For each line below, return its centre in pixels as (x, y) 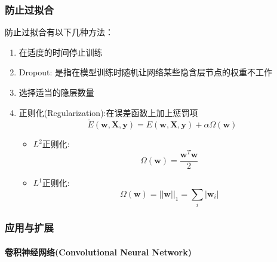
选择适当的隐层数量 (56, 92)
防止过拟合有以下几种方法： (59, 32)
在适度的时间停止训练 (61, 52)
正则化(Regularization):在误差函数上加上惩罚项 (108, 112)
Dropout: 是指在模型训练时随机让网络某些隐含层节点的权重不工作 (145, 72)
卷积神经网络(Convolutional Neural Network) (98, 252)
